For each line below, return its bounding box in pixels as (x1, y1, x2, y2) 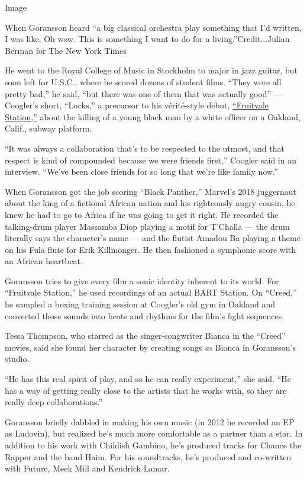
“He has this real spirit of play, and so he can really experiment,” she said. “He (5, 373, 291, 385)
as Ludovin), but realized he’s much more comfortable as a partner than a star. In (5, 427, 303, 439)
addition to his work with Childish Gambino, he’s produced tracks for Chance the (5, 439, 302, 451)
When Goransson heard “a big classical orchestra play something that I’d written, (5, 21, 302, 33)
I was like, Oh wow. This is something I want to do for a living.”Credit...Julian (5, 33, 290, 45)
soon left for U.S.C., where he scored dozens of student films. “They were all (5, 75, 282, 88)
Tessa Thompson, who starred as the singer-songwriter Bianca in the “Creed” (5, 329, 286, 342)
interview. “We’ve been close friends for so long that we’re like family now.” (5, 165, 278, 178)
